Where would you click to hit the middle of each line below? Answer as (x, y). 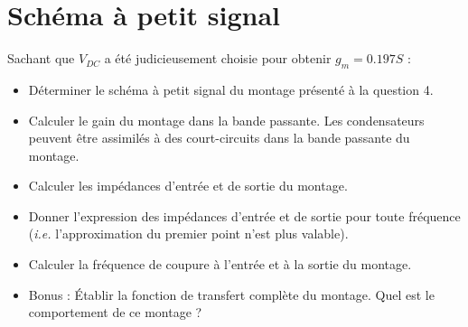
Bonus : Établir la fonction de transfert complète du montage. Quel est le (231, 294)
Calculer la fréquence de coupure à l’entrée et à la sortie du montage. (220, 264)
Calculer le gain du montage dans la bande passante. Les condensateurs (226, 120)
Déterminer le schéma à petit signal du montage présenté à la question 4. (231, 89)
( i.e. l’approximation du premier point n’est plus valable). (188, 234)
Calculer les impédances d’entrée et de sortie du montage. (188, 186)
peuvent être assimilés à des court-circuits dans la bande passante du (219, 138)
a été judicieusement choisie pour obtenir (218, 58)
